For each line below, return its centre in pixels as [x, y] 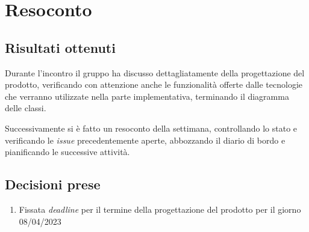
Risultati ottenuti [60, 47]
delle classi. [26, 108]
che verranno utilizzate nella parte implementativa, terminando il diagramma [147, 96]
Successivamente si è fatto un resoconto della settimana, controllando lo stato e [151, 128]
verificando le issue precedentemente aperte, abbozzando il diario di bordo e [145, 140]
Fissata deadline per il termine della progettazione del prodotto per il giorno [160, 209]
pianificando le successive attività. [67, 152]
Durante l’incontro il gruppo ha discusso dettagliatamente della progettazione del [155, 72]
